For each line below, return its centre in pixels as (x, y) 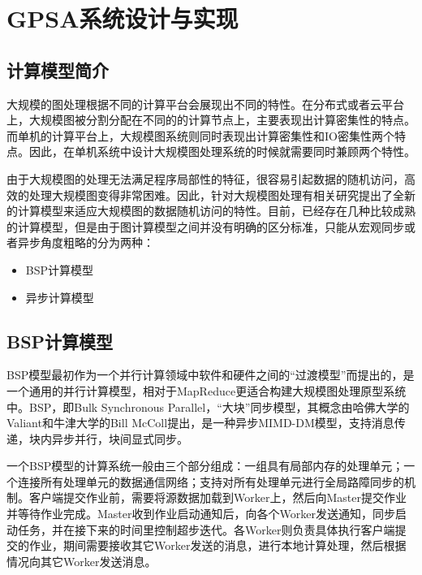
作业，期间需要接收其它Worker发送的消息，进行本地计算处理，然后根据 (217, 545)
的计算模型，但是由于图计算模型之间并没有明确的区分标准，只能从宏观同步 (205, 226)
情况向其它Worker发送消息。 (82, 561)
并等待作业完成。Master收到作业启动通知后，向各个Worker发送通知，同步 (201, 514)
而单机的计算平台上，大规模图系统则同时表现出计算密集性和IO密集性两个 (200, 135)
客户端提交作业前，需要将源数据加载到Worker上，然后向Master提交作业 (217, 497)
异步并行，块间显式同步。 (120, 438)
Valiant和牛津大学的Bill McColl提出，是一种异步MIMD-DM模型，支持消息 (200, 423)
